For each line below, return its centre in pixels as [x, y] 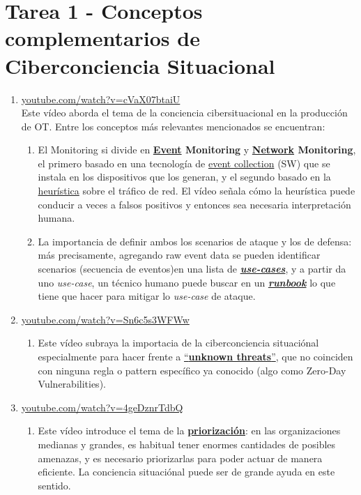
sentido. [54, 485]
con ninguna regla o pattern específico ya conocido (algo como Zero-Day [192, 370]
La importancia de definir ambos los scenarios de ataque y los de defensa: [195, 241]
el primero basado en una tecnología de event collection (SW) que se [184, 163]
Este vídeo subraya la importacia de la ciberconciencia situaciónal [178, 343]
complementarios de [102, 38]
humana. [56, 218]
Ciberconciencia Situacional [140, 65]
